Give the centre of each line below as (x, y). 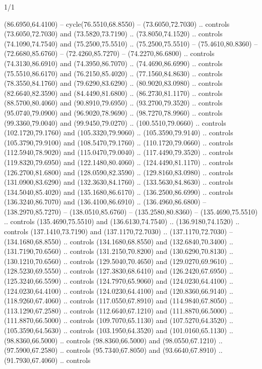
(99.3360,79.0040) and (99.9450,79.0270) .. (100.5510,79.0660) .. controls (115, 122)
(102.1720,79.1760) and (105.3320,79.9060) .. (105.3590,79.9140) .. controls (119, 133)
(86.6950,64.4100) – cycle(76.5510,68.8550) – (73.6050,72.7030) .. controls (117, 23)
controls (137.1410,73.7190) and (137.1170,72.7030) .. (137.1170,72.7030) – (118, 231)
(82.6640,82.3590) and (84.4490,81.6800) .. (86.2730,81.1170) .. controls (113, 93)
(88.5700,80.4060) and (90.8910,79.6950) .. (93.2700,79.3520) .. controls (113, 103)
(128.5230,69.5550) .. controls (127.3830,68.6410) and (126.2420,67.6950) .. (119, 271)
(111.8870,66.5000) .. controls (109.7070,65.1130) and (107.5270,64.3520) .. (119, 320)
